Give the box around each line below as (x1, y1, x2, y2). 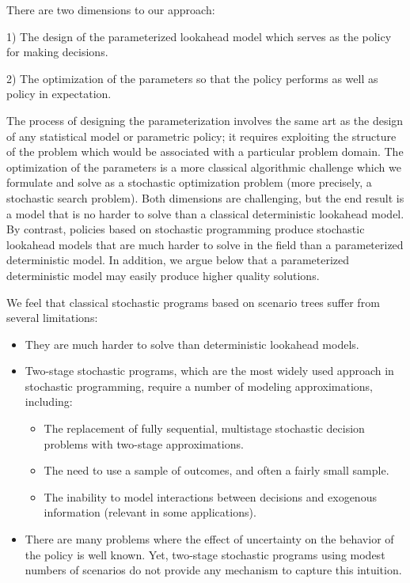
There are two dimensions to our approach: (6, 2, 215, 17)
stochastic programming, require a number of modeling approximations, (25, 377, 373, 394)
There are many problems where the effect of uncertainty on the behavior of (25, 531, 394, 547)
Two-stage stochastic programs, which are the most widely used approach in (25, 362, 394, 379)
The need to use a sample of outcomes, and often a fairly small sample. (44, 462, 389, 479)
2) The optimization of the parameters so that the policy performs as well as (6, 70, 378, 86)
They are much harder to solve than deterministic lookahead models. (25, 335, 359, 352)
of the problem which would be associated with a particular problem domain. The (6, 143, 404, 160)
